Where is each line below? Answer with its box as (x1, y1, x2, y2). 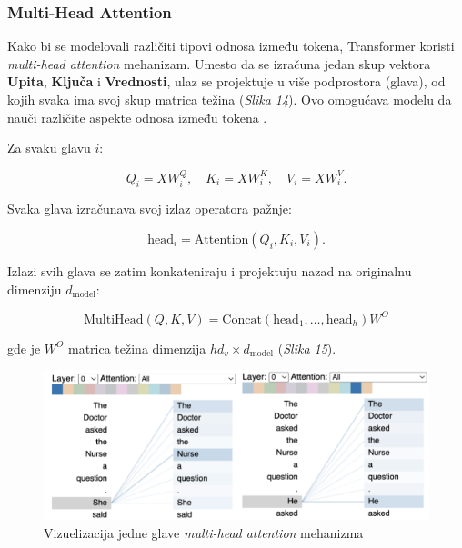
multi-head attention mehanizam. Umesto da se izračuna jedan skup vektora (7, 54, 431, 73)
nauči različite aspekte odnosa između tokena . (7, 107, 267, 126)
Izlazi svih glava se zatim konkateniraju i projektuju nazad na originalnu (7, 261, 412, 280)
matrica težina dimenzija (67, 338, 206, 357)
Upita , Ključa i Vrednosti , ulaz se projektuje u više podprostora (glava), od (7, 72, 446, 91)
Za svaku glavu (7, 138, 91, 157)
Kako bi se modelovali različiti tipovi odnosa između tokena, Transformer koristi (7, 36, 455, 55)
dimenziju (7, 279, 62, 298)
